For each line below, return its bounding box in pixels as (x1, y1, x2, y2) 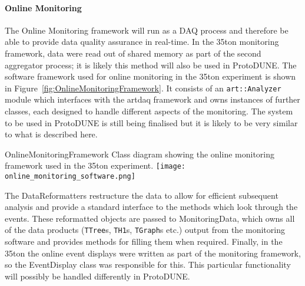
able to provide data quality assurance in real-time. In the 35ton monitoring (5, 35, 279, 48)
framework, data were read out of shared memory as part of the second (5, 47, 261, 59)
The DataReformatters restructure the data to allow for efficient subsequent (5, 189, 279, 201)
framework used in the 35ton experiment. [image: (5, 159, 185, 172)
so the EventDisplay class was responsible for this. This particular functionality (5, 258, 291, 271)
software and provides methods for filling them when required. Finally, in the (5, 235, 283, 248)
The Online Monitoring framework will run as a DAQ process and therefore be (5, 24, 289, 36)
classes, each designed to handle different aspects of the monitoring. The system (5, 105, 293, 117)
